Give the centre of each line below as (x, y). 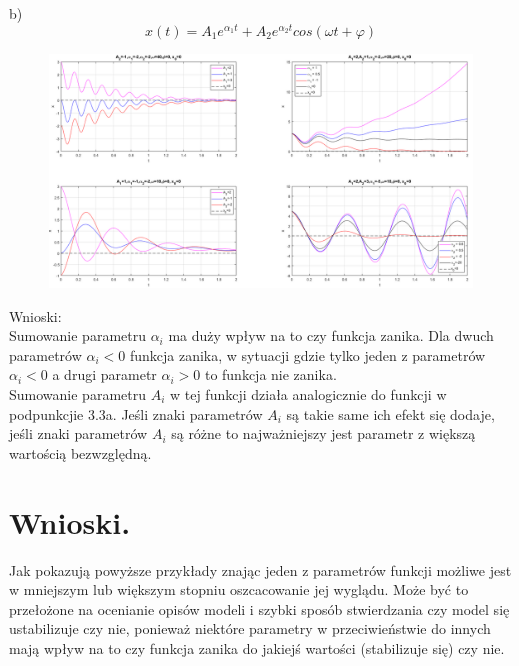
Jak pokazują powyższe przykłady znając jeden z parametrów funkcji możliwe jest (260, 569)
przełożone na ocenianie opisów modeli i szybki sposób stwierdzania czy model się (259, 608)
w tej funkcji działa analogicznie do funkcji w (308, 394)
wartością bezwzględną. (80, 452)
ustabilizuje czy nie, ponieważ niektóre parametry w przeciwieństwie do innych (250, 628)
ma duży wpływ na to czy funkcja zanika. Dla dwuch (331, 335)
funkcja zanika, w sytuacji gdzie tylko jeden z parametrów (307, 354)
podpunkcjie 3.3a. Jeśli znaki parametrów (136, 413)
